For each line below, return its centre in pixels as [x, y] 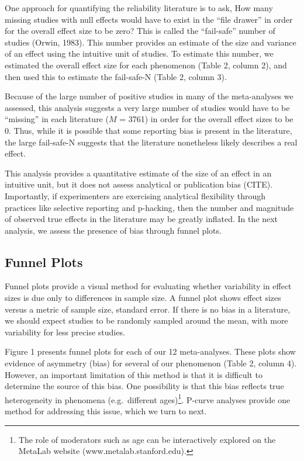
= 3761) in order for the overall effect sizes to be [206, 119]
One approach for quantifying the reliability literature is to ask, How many [139, 8]
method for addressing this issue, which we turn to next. [106, 411]
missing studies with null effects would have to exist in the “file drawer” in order [149, 19]
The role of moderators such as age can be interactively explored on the [147, 439]
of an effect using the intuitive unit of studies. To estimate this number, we [139, 53]
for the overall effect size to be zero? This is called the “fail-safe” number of [140, 31]
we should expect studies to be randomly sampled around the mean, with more [146, 320]
